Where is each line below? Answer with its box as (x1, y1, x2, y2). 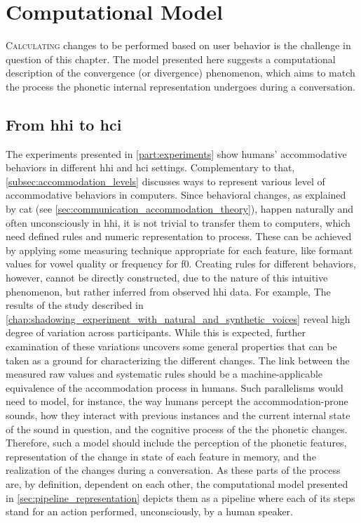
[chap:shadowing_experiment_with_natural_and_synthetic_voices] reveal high (6, 311, 350, 326)
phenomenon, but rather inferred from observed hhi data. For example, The (6, 284, 331, 298)
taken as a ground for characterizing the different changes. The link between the (6, 352, 350, 367)
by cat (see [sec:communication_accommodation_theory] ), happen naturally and (6, 201, 354, 216)
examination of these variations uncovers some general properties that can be (6, 339, 337, 354)
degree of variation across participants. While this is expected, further (6, 325, 306, 340)
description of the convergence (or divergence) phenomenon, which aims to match (6, 65, 355, 80)
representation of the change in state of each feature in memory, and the (6, 449, 316, 463)
